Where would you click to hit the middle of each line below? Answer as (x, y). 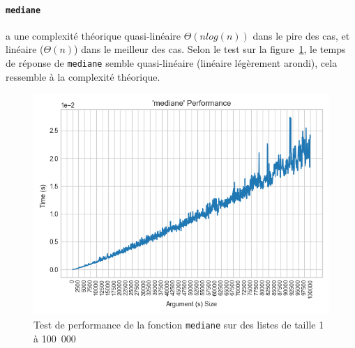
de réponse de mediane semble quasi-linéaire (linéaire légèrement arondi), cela (172, 63)
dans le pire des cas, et (301, 35)
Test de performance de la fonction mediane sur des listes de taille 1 (179, 324)
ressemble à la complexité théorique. (83, 76)
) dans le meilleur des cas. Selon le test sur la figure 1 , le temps (210, 49)
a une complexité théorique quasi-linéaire (93, 35)
